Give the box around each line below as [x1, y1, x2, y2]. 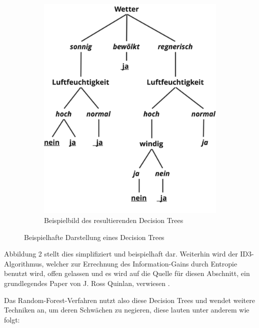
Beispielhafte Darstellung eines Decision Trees [24, 231, 164, 242]
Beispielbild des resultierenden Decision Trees [44, 214, 183, 225]
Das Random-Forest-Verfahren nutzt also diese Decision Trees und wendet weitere [4, 294, 255, 305]
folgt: [4, 314, 20, 324]
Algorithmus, [4, 258, 44, 268]
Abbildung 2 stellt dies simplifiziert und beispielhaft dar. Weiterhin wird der [4, 248, 238, 259]
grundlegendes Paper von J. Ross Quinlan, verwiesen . [4, 277, 170, 288]
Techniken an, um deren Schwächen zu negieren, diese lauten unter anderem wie [4, 304, 249, 315]
